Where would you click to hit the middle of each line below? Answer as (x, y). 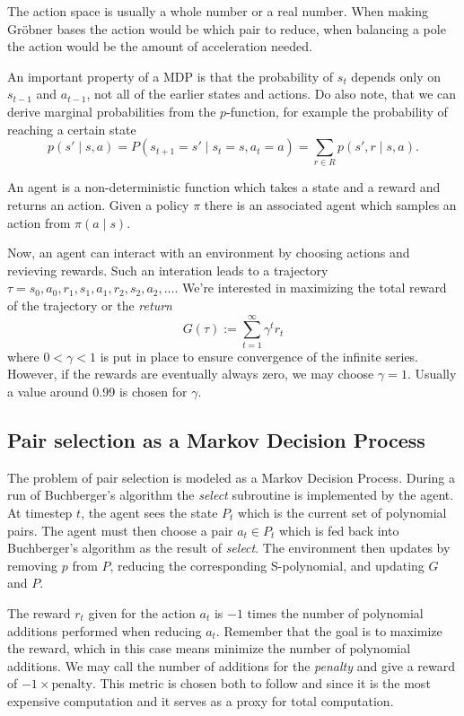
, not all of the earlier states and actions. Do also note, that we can (271, 94)
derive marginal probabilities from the (112, 111)
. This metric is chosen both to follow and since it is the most (261, 683)
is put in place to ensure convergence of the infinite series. (259, 356)
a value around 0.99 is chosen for (97, 391)
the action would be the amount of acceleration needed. (160, 46)
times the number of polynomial (335, 612)
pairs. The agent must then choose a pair (120, 530)
